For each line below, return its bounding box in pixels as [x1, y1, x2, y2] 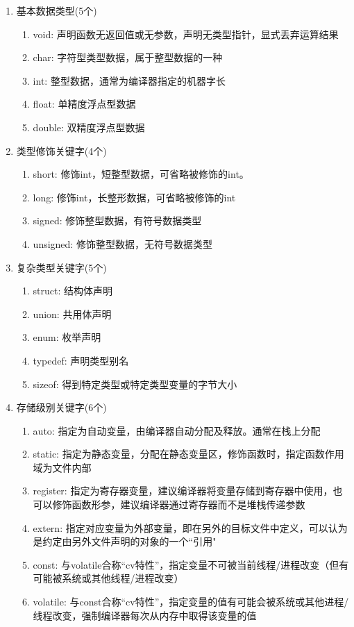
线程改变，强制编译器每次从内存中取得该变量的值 [33, 608, 257, 622]
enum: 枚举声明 [33, 330, 101, 344]
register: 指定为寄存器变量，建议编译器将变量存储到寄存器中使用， [33, 483, 333, 498]
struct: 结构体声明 [33, 283, 113, 298]
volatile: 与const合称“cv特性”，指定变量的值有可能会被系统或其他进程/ [33, 594, 349, 609]
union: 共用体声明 [33, 306, 112, 321]
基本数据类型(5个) [16, 3, 97, 17]
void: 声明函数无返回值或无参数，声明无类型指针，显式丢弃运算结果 [33, 26, 339, 41]
